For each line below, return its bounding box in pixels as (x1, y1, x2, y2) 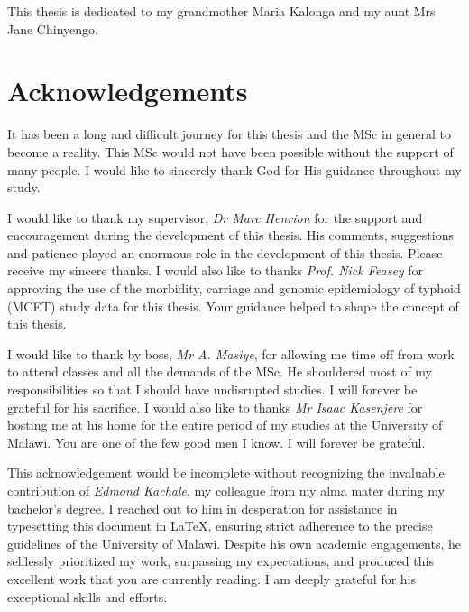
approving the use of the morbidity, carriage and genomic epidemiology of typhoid (7, 279, 461, 298)
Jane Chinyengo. (7, 19, 98, 38)
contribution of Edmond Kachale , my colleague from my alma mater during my (7, 481, 445, 499)
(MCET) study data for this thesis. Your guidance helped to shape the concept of (7, 296, 459, 315)
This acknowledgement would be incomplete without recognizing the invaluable (7, 463, 445, 482)
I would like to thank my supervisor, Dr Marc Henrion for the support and (7, 208, 423, 227)
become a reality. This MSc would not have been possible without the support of (7, 142, 454, 161)
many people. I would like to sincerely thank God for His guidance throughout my (7, 160, 462, 179)
